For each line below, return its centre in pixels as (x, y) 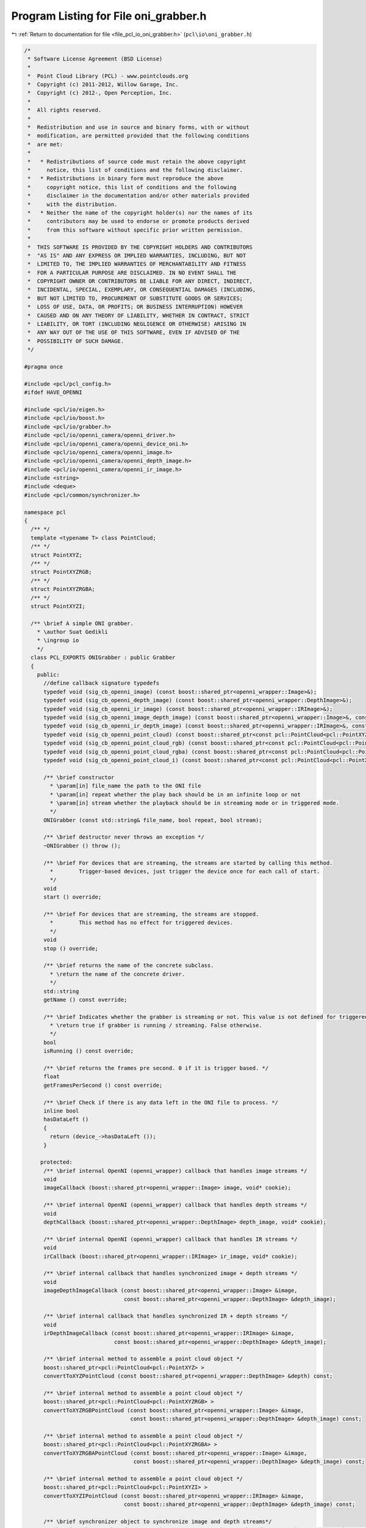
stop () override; (71, 948)
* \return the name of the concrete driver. (117, 974)
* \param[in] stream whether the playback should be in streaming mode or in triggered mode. (195, 803)
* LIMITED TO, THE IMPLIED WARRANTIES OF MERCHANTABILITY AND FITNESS (137, 264)
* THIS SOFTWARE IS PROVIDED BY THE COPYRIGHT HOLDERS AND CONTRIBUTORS (140, 247)
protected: (56, 1162)
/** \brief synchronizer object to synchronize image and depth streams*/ (158, 1521)
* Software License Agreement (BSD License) (95, 59)
